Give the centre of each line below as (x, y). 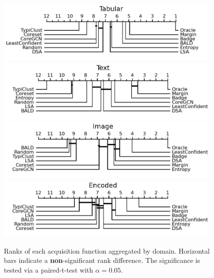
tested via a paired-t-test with (49, 269)
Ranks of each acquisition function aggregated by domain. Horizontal (107, 250)
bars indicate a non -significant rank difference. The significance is (102, 260)
